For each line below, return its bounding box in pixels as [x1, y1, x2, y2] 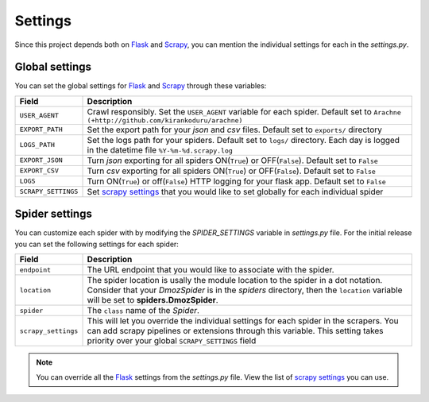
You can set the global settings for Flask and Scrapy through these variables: [14, 81, 267, 91]
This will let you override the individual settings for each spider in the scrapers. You [87, 315, 399, 327]
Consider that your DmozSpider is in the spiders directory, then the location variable [87, 284, 403, 296]
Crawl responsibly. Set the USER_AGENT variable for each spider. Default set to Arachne [87, 106, 401, 117]
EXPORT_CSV [19, 167, 60, 175]
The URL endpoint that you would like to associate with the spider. [87, 265, 334, 276]
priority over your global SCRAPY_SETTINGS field [87, 335, 257, 346]
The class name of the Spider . [87, 305, 200, 316]
